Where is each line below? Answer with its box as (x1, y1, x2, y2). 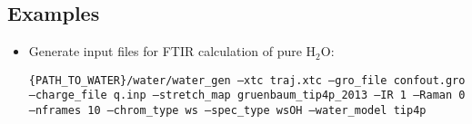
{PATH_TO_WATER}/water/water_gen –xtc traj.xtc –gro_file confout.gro (28, 73, 466, 87)
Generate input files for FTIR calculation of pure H (28, 42, 316, 61)
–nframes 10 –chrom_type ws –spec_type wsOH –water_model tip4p (28, 104, 427, 118)
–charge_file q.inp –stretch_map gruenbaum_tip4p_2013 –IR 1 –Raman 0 (28, 89, 466, 102)
